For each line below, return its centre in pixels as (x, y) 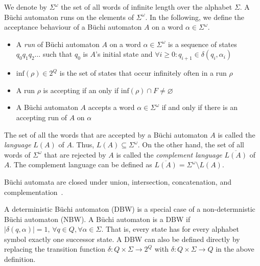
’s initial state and (124, 54)
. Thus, (83, 145)
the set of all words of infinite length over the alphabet (147, 7)
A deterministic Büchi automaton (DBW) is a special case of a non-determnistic (130, 209)
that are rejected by (75, 154)
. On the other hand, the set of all (191, 145)
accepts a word (111, 107)
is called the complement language (169, 154)
